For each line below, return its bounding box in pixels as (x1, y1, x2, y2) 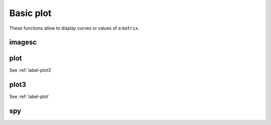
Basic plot (9, 8, 52, 19)
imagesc (9, 38, 37, 47)
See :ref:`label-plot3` (9, 67, 53, 73)
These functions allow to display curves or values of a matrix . (9, 25, 140, 31)
